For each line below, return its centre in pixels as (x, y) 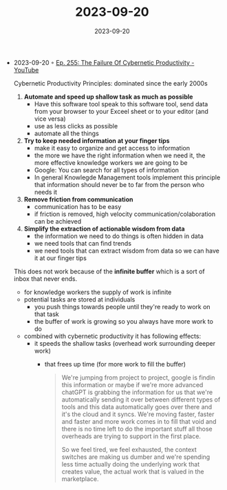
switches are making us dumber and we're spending (136, 457)
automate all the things (67, 133)
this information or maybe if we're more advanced (132, 384)
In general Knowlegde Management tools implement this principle (127, 177)
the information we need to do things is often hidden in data (119, 236)
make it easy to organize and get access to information (112, 148)
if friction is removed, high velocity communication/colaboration (125, 214)
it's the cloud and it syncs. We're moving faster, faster (138, 414)
